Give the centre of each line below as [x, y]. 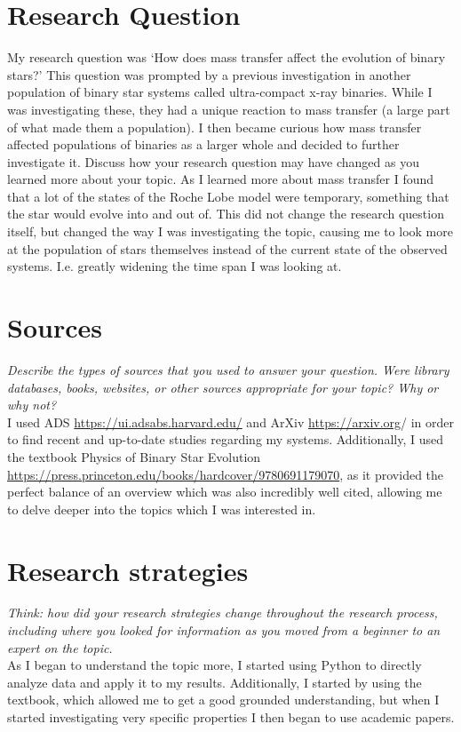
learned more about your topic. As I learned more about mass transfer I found [221, 179]
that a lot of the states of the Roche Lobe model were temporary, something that [228, 196]
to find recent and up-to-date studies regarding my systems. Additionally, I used [225, 439]
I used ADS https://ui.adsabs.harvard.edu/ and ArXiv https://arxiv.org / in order [231, 422]
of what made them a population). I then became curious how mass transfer [215, 127]
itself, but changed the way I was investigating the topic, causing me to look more [230, 231]
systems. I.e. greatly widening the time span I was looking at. [175, 266]
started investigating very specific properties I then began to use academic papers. [231, 717]
